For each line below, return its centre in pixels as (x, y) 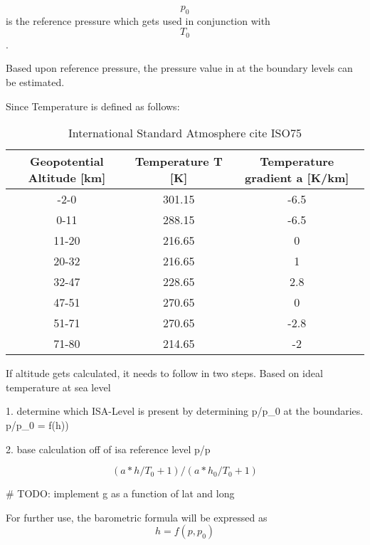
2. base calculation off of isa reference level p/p (108, 449)
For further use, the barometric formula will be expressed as (137, 517)
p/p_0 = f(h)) (37, 425)
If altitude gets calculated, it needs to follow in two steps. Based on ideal (164, 373)
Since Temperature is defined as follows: (93, 106)
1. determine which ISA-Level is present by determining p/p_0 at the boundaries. (185, 411)
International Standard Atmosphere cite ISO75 (185, 133)
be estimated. (35, 82)
